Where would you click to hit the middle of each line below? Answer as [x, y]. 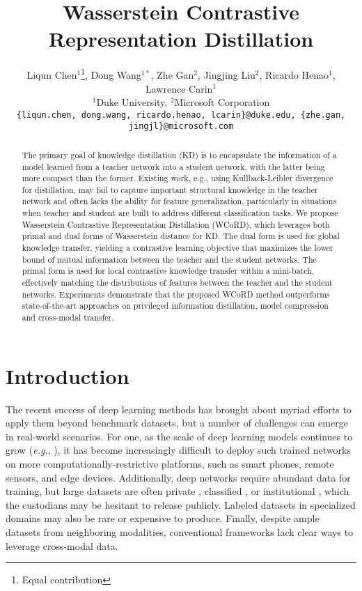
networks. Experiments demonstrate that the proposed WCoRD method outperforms [176, 294]
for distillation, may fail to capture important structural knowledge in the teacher [170, 189]
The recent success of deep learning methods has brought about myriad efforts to [179, 409]
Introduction [68, 375]
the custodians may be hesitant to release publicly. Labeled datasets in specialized [181, 504]
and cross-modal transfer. [68, 317]
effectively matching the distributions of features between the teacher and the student [177, 283]
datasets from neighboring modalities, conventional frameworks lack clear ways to [180, 531]
